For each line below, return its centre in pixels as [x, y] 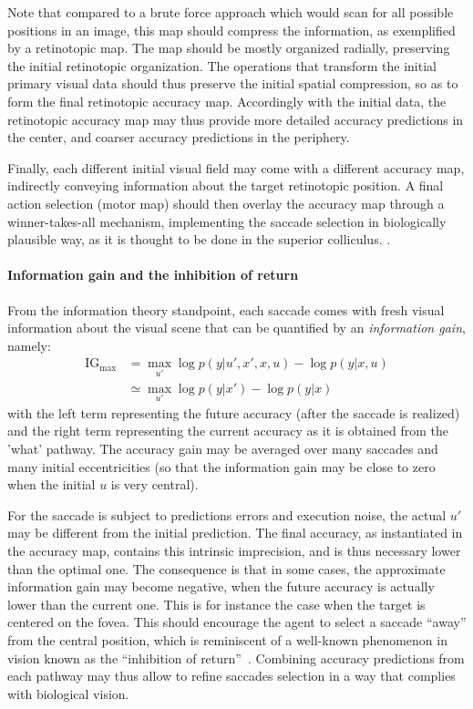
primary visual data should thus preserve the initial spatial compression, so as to [233, 83]
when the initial [51, 484]
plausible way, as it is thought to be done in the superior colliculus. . [199, 239]
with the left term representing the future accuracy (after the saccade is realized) [234, 412]
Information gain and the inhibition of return [153, 275]
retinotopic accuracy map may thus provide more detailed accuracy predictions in [236, 119]
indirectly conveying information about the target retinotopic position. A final [226, 185]
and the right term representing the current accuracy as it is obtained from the [228, 431]
